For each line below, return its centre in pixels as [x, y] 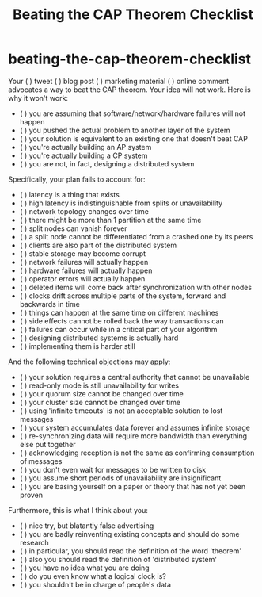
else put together [48, 444]
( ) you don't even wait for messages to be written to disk [113, 469]
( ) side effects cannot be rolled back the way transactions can [122, 321]
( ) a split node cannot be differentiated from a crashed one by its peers [136, 236]
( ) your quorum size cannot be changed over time [102, 393]
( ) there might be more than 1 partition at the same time [110, 220]
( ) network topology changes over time [84, 211]
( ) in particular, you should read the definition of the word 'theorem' [130, 551]
